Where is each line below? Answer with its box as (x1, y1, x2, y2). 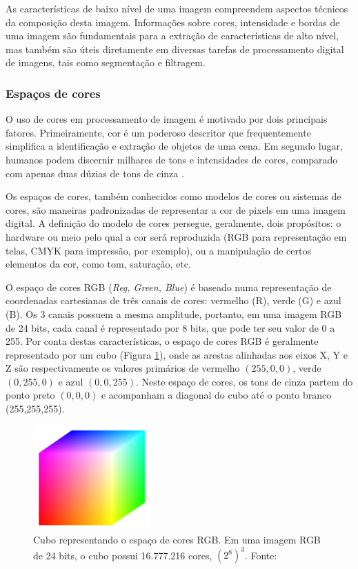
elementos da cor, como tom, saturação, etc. (6, 257, 191, 271)
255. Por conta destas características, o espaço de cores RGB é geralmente (6, 334, 319, 348)
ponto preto (6, 388, 55, 402)
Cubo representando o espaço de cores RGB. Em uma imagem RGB (33, 532, 321, 546)
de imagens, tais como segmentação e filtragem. (6, 55, 206, 70)
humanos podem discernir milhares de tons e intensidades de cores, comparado (6, 152, 338, 166)
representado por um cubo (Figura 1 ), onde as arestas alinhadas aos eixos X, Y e (6, 347, 348, 361)
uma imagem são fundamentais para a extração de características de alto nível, (6, 28, 339, 43)
